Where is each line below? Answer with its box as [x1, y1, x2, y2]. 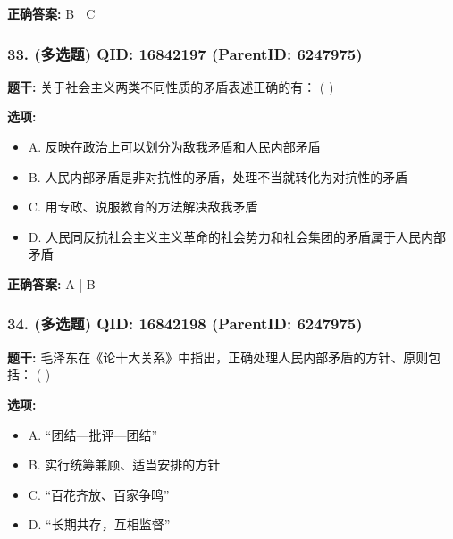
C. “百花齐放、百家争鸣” [28, 485, 170, 503]
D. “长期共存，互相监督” [28, 515, 171, 534]
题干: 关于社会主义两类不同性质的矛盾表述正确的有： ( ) [7, 77, 334, 95]
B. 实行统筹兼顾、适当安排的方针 [28, 455, 221, 474]
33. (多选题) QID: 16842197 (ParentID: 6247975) [7, 42, 363, 64]
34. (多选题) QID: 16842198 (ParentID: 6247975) [7, 312, 363, 335]
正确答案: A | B [7, 274, 96, 293]
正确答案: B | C [7, 4, 96, 22]
